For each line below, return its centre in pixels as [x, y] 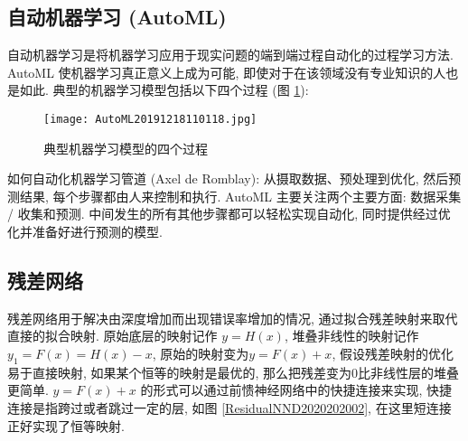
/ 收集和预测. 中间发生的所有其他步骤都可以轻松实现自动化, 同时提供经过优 [229, 214]
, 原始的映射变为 [201, 353]
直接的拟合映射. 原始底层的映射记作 [112, 336]
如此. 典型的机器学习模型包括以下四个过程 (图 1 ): [164, 90]
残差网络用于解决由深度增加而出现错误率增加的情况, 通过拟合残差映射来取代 [233, 318]
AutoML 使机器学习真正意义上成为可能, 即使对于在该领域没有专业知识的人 [227, 72]
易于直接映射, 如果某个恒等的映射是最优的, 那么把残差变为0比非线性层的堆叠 [234, 372]
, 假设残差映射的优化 [393, 353]
